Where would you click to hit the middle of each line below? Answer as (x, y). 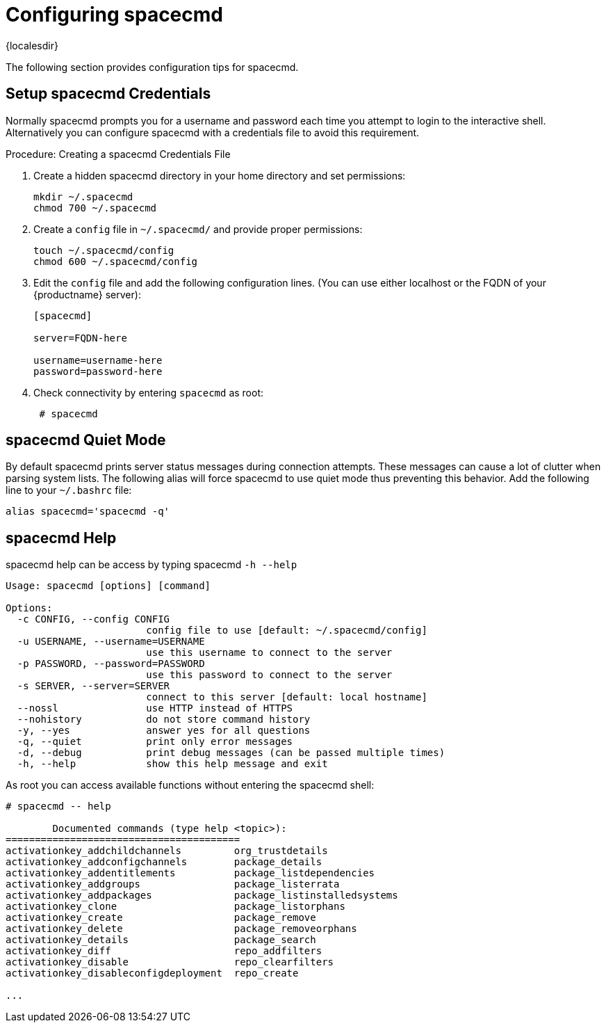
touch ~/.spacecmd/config (104, 250)
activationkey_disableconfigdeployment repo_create (152, 973)
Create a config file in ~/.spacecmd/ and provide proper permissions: (198, 229)
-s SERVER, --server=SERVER (93, 686)
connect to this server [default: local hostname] (287, 697)
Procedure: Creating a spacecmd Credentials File (118, 154)
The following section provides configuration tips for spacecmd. (152, 67)
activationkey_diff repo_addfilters (164, 951)
